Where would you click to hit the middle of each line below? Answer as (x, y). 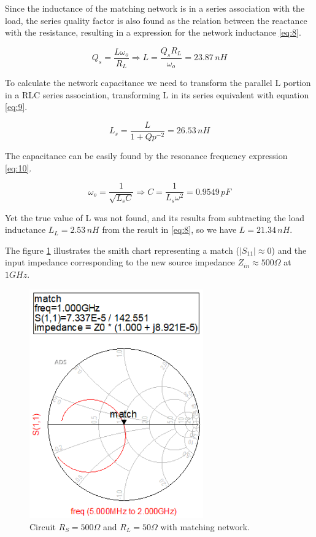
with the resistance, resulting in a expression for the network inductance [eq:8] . (153, 32)
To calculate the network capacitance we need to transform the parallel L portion (158, 83)
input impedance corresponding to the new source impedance (120, 262)
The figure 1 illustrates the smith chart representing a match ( (122, 250)
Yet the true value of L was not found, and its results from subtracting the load (155, 217)
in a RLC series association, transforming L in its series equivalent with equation (157, 94)
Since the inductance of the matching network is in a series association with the (155, 8)
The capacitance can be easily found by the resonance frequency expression (146, 155)
